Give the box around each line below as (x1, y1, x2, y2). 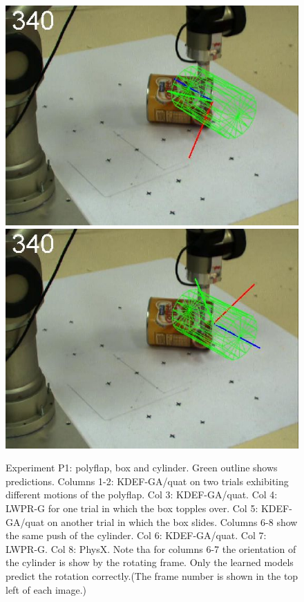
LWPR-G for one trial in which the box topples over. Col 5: (6, 500, 258, 515)
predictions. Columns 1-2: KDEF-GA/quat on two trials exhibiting (6, 473, 289, 488)
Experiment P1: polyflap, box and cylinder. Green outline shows (6, 460, 278, 475)
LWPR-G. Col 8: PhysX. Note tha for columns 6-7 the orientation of (6, 541, 296, 556)
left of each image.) (6, 582, 87, 596)
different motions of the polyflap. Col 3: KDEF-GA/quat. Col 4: (6, 487, 278, 502)
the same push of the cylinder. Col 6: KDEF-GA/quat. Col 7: (6, 528, 267, 543)
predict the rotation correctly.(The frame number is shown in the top (6, 568, 298, 583)
